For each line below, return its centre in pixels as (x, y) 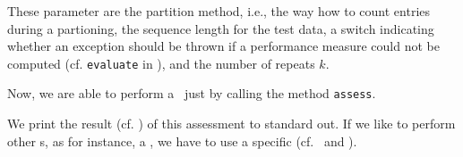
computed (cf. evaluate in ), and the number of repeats (161, 63)
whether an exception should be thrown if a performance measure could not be (223, 46)
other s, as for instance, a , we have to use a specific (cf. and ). (182, 140)
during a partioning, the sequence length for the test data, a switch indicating (221, 28)
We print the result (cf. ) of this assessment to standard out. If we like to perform (231, 124)
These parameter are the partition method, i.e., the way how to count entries (219, 11)
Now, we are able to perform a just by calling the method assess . (192, 93)
